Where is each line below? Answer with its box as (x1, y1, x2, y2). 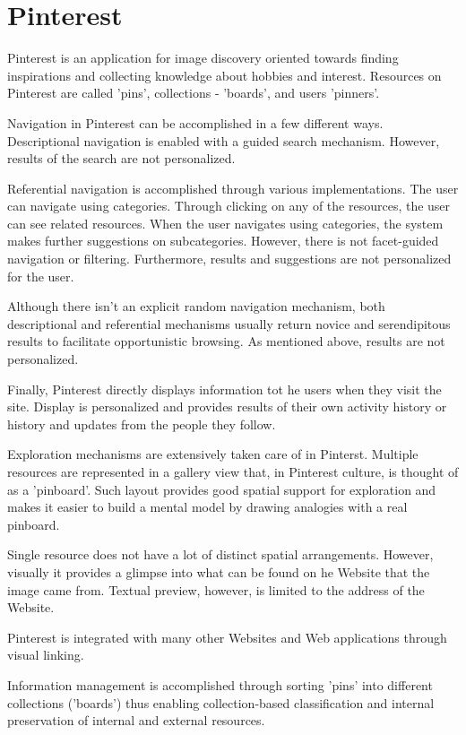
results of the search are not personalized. (7, 149, 236, 168)
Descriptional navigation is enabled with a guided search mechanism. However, (7, 131, 440, 150)
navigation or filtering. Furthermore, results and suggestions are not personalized (7, 249, 452, 268)
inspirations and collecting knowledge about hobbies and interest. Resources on (7, 65, 442, 84)
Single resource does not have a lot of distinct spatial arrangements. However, (7, 545, 434, 564)
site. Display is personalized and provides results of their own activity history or (7, 397, 447, 416)
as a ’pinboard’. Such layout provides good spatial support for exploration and (7, 480, 436, 498)
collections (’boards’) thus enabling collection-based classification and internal (7, 693, 435, 712)
